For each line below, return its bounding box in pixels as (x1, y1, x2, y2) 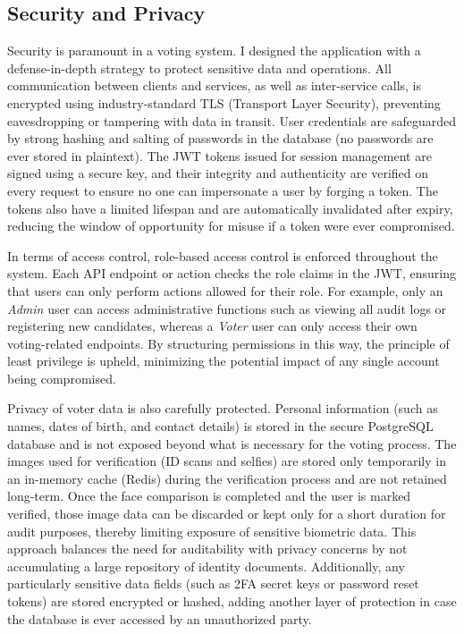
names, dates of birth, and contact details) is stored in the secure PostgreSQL (7, 417, 434, 435)
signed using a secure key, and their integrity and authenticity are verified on (7, 164, 429, 182)
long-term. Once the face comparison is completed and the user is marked (7, 486, 411, 505)
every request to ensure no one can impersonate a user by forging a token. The (7, 181, 438, 199)
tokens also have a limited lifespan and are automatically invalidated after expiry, (7, 199, 453, 217)
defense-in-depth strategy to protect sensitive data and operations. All (7, 58, 392, 77)
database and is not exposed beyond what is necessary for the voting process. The (7, 434, 457, 452)
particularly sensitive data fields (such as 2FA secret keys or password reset (7, 574, 419, 593)
